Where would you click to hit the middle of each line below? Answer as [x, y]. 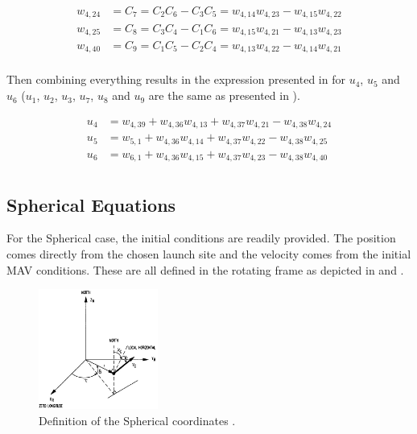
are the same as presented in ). [224, 95]
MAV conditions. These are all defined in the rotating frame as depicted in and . [205, 269]
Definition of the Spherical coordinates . [137, 420]
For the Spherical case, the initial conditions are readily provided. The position [201, 238]
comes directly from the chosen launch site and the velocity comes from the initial [209, 253]
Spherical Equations [91, 204]
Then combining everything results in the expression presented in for [176, 79]
